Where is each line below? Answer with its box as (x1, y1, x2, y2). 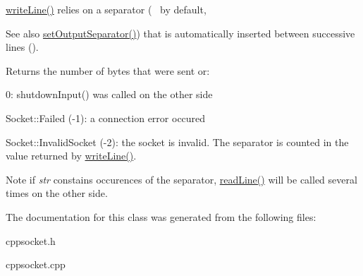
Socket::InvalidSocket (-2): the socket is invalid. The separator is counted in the (6, 134, 349, 149)
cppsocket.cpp (6, 257, 66, 272)
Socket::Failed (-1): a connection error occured (6, 110, 206, 125)
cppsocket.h (6, 233, 56, 248)
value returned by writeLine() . (6, 148, 137, 163)
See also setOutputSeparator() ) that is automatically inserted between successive (6, 25, 355, 40)
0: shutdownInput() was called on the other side (6, 87, 213, 102)
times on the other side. (6, 186, 108, 200)
